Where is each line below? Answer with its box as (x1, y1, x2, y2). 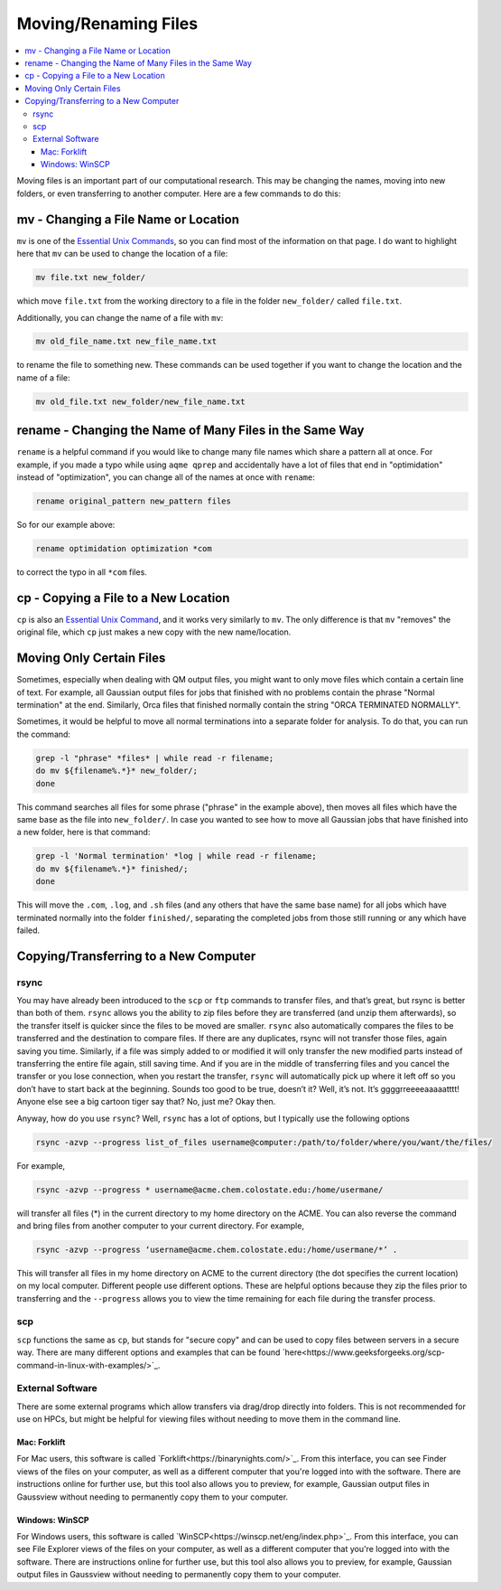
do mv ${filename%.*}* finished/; (35, 863, 189, 874)
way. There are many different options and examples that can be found (16, 1347, 281, 1358)
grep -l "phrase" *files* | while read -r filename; (35, 753, 274, 763)
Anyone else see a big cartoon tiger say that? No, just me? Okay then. (16, 1096, 276, 1107)
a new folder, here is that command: (16, 827, 151, 838)
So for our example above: (16, 520, 116, 531)
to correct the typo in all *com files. (16, 567, 148, 578)
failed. (16, 925, 41, 936)
